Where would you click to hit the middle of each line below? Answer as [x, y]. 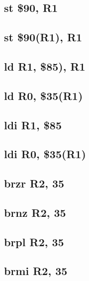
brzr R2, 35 [34, 183]
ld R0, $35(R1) [44, 95]
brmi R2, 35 [36, 271]
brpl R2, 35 [34, 241]
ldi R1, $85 [33, 125]
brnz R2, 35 [35, 212]
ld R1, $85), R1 [45, 66]
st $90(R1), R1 [43, 37]
